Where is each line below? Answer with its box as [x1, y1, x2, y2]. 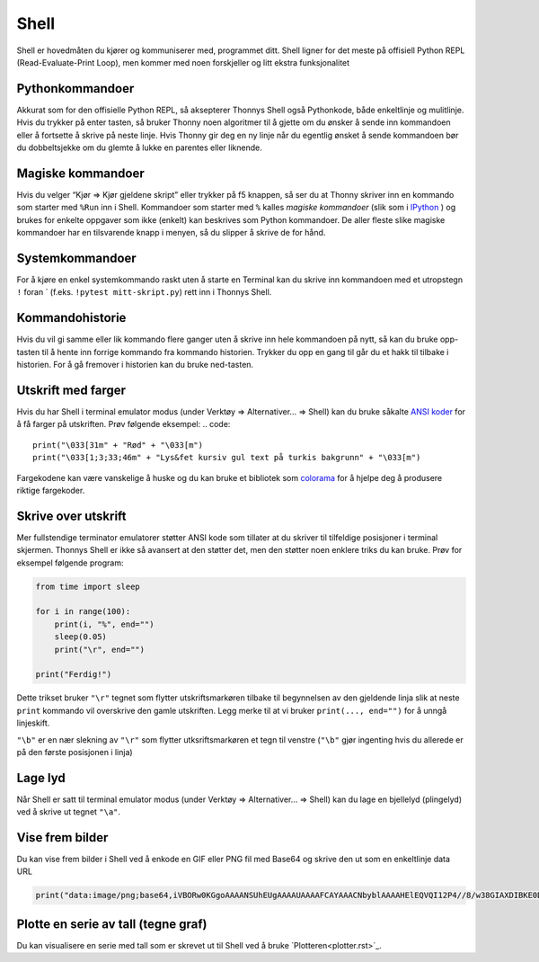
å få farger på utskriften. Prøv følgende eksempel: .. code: [16, 419, 231, 430]
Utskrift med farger [16, 382, 126, 397]
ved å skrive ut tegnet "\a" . [16, 806, 121, 817]
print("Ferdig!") [35, 670, 112, 680]
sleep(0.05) [54, 632, 108, 642]
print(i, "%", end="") [54, 619, 155, 629]
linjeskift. [16, 717, 50, 728]
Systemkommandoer [16, 250, 137, 265]
